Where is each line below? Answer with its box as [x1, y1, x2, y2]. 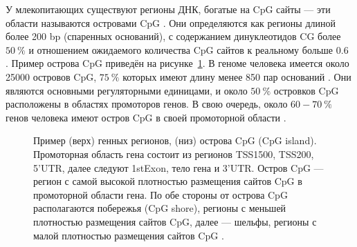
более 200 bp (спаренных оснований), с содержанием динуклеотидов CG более [6, 29, 341, 43]
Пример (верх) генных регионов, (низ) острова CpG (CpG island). [33, 133, 317, 148]
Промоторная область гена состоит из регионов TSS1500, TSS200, [33, 146, 314, 161]
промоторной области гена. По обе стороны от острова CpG [33, 187, 288, 201]
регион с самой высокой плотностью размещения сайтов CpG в [33, 174, 302, 188]
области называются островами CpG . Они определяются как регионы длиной [6, 15, 336, 30]
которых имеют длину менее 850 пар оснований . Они [122, 69, 351, 83]
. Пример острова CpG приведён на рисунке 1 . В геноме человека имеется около [6, 56, 349, 70]
